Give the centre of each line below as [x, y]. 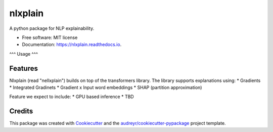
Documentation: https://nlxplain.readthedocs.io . [72, 45]
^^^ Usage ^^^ [24, 54]
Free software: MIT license [50, 37]
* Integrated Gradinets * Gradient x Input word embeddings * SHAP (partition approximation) [106, 87]
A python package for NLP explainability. [52, 28]
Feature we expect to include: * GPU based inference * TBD [72, 97]
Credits [21, 111]
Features [24, 68]
